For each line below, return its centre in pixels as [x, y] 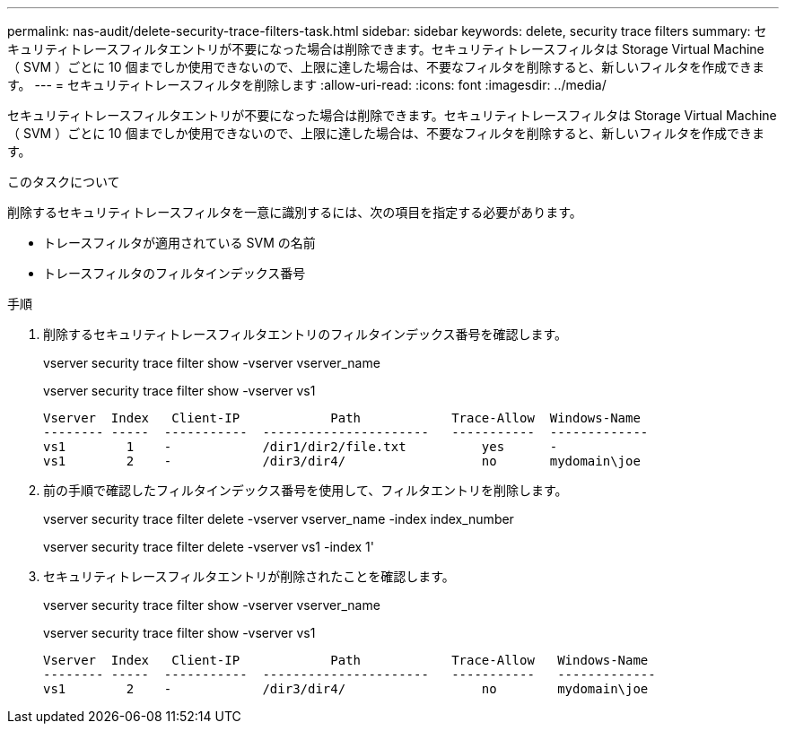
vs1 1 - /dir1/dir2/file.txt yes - [301, 447]
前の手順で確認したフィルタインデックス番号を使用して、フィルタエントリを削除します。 [306, 490]
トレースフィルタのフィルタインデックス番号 [175, 273]
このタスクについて [64, 182]
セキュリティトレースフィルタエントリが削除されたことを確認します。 [249, 576]
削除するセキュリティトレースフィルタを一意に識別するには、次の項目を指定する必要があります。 [295, 212]
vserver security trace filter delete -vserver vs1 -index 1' [209, 547]
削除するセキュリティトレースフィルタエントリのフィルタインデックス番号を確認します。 [306, 334]
